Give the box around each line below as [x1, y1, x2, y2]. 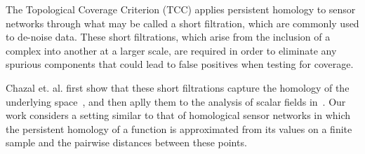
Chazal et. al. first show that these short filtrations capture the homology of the [6, 80, 350, 94]
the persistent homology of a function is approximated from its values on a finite [6, 121, 352, 136]
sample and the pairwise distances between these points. [6, 135, 247, 150]
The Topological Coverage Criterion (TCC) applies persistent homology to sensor [6, 2, 356, 16]
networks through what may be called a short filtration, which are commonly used [6, 15, 359, 30]
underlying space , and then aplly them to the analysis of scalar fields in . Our [6, 94, 346, 108]
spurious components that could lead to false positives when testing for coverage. [6, 57, 354, 71]
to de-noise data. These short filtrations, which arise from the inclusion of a [6, 29, 331, 44]
